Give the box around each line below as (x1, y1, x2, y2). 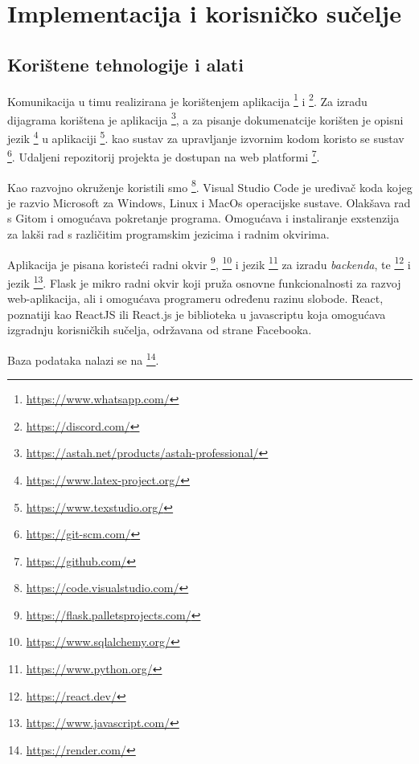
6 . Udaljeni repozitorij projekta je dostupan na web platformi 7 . (7, 146, 320, 165)
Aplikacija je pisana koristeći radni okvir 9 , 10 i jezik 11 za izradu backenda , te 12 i (7, 253, 411, 272)
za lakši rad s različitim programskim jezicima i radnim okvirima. (7, 226, 330, 243)
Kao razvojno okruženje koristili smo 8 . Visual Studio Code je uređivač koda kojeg (7, 176, 413, 195)
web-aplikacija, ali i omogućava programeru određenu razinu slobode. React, (7, 290, 384, 307)
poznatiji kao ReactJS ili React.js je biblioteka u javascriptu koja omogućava (7, 305, 386, 322)
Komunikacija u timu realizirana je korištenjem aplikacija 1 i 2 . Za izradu (7, 90, 368, 109)
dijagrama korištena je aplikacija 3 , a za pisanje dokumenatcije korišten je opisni (7, 108, 404, 128)
